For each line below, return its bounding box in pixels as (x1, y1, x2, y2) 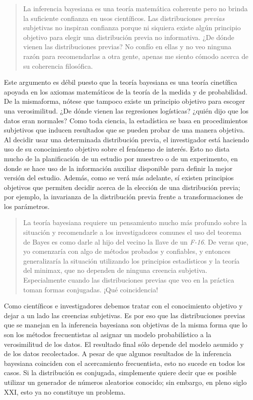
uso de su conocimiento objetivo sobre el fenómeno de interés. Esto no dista (4, 144, 230, 154)
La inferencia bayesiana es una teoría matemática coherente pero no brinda (23, 3, 248, 13)
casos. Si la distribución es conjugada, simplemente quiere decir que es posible (4, 367, 237, 378)
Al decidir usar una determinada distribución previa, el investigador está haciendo (4, 134, 249, 144)
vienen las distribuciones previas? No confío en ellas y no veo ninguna (23, 41, 232, 52)
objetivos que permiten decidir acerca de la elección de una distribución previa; (4, 182, 240, 192)
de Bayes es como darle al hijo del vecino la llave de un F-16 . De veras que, (23, 236, 249, 247)
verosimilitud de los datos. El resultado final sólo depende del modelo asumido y (4, 339, 244, 349)
